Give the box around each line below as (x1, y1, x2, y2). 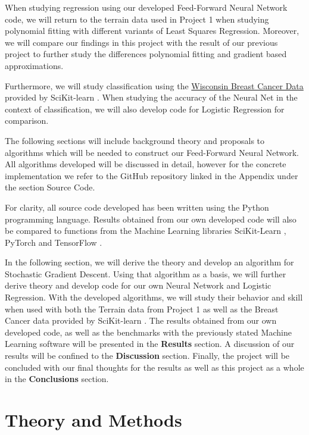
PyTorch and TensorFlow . (5, 236, 102, 248)
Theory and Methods (5, 408, 182, 431)
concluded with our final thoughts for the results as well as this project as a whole (5, 361, 304, 373)
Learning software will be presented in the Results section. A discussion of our (5, 337, 295, 350)
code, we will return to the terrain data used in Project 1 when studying (5, 12, 269, 25)
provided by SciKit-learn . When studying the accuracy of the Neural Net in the (5, 91, 298, 104)
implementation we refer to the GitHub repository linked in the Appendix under (5, 169, 298, 181)
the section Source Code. (5, 181, 95, 193)
